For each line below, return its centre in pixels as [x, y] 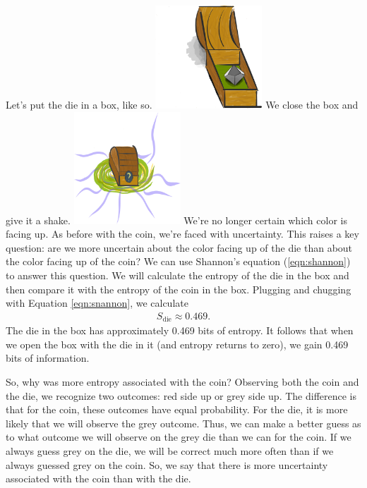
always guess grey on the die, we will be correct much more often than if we [170, 451]
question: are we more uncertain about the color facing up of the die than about [179, 247]
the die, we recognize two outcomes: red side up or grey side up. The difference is [181, 395]
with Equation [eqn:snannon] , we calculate [97, 303]
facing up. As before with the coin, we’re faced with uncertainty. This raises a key [182, 234]
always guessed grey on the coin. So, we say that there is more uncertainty [167, 464]
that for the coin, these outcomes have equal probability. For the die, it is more [177, 409]
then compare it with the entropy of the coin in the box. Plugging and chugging [179, 289]
